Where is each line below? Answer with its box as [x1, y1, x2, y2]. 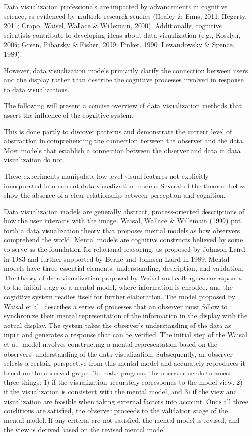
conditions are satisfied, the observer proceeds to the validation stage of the [4, 405, 228, 416]
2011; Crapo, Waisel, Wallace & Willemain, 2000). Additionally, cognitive [4, 20, 222, 31]
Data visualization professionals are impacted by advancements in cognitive [4, 1, 228, 11]
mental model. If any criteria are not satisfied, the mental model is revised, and [4, 415, 240, 425]
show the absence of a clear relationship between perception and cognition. [4, 190, 226, 200]
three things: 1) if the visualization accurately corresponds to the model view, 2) [4, 377, 243, 387]
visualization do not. [4, 155, 64, 165]
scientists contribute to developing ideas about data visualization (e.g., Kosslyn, [4, 30, 241, 40]
